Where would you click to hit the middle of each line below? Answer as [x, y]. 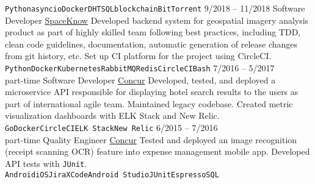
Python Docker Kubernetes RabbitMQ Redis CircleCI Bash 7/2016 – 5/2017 [140, 68]
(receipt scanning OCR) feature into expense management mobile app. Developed [157, 151]
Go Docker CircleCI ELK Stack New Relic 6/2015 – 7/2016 [111, 128]
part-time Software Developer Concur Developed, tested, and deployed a [140, 80]
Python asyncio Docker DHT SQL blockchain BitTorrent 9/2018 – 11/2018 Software [155, 8]
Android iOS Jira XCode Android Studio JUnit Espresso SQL [112, 175]
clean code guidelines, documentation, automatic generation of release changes [151, 44]
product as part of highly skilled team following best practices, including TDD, [153, 32]
